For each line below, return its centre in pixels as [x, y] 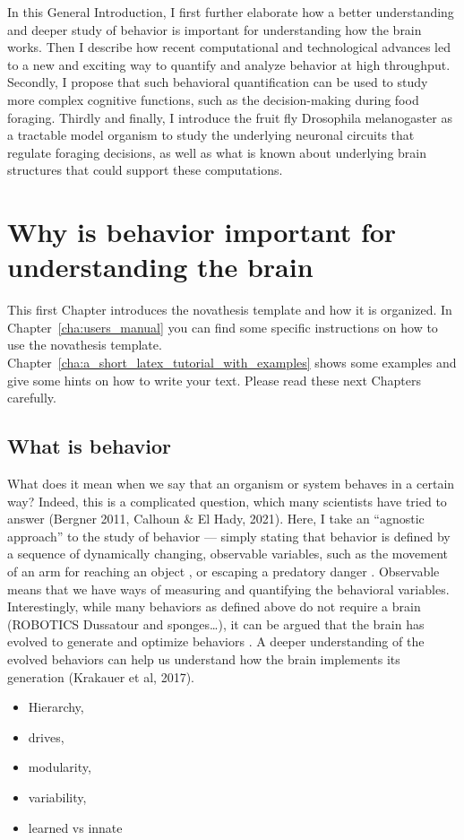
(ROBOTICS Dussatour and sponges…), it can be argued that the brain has [216, 624]
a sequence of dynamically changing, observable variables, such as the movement [228, 554]
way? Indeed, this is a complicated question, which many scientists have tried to [227, 501]
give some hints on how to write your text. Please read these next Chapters [214, 380]
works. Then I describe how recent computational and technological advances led [229, 47]
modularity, [60, 767]
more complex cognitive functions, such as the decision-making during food [213, 99]
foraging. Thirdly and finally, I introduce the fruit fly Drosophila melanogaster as [230, 117]
